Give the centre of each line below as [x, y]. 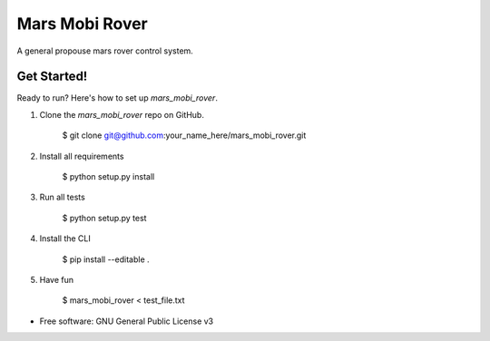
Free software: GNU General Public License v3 [127, 321]
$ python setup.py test [104, 218]
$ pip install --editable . [106, 259]
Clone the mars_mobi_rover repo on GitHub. [122, 114]
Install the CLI [65, 239]
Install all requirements [82, 156]
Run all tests [62, 197]
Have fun [57, 279]
